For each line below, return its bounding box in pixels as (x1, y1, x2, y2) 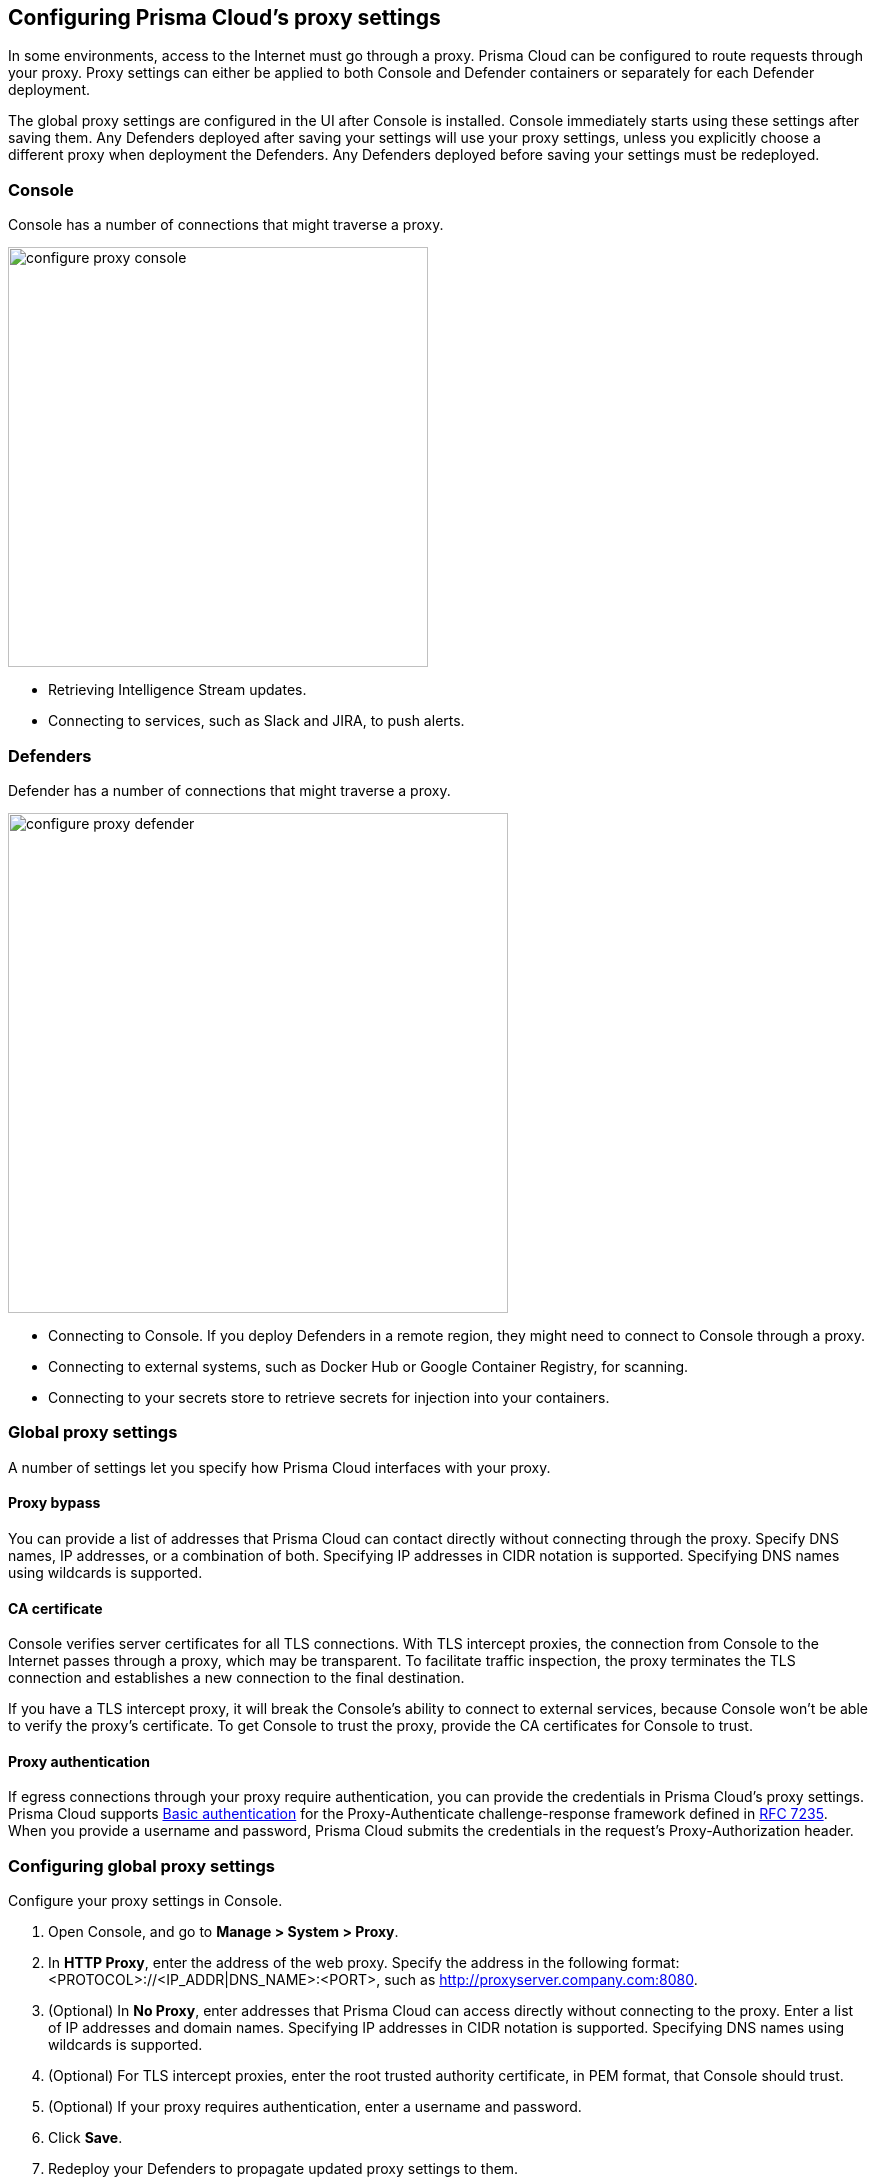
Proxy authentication (8, 1752, 151, 1770)
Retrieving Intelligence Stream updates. (48, 681, 307, 699)
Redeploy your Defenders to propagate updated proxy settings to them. (48, 2160, 519, 2178)
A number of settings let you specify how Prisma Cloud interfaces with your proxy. (8, 1458, 551, 1476)
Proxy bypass (8, 1494, 101, 1512)
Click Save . (48, 2129, 123, 2147)
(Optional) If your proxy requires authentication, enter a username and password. (48, 2098, 582, 2116)
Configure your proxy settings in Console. (8, 1892, 283, 1910)
